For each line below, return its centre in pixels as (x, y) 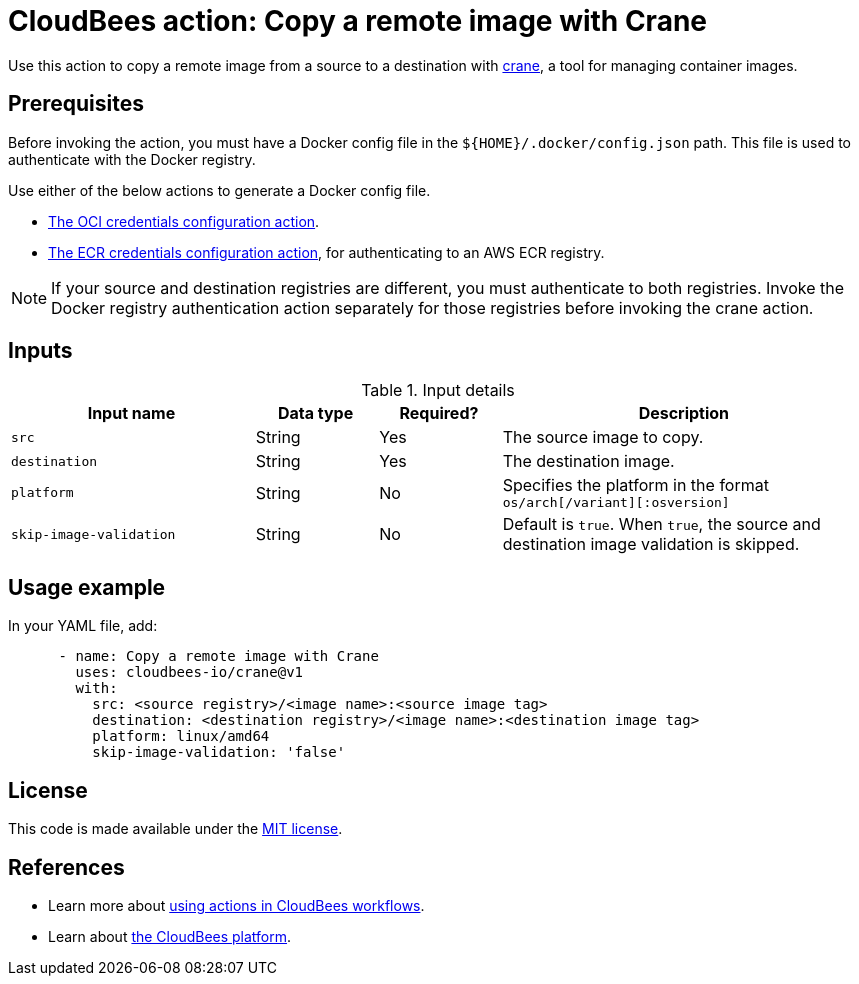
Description (684, 413)
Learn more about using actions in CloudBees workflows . (236, 905)
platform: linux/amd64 (181, 736)
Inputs (40, 351)
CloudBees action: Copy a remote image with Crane (358, 21)
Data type (315, 413)
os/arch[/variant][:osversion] (616, 503)
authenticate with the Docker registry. (132, 159)
